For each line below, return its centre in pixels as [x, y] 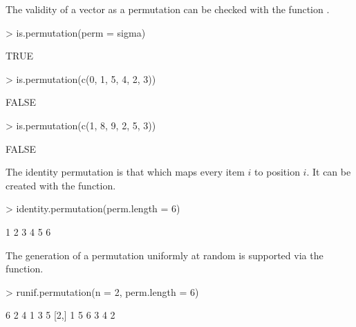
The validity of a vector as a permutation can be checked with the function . [168, 9]
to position [277, 172]
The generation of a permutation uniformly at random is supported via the [165, 255]
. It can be [329, 172]
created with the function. [61, 185]
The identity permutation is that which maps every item [125, 172]
